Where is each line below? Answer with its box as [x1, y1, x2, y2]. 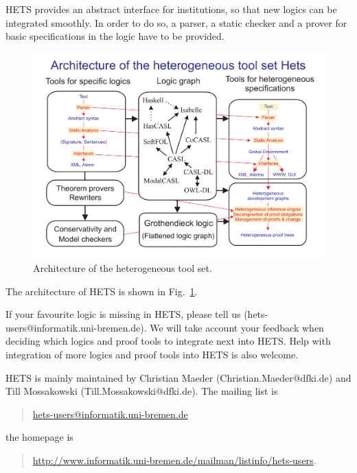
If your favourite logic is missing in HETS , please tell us [5, 307, 241, 321]
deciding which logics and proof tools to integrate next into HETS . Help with [5, 334, 331, 348]
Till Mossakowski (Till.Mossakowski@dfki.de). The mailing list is [5, 384, 278, 398]
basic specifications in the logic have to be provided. [5, 29, 224, 43]
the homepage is [5, 430, 73, 444]
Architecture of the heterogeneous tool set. [33, 261, 212, 275]
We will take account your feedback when [150, 320, 324, 334]
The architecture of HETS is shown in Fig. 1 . [5, 284, 198, 298]
